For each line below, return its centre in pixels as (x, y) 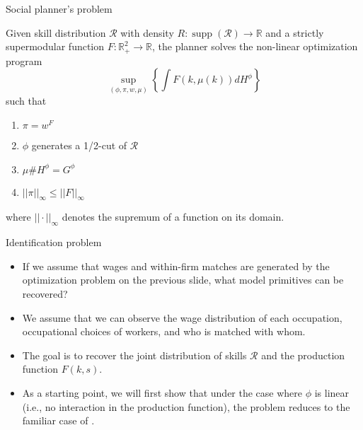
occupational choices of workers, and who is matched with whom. (164, 331)
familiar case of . (58, 420)
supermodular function (55, 46)
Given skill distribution (56, 32)
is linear (332, 392)
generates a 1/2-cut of (79, 145)
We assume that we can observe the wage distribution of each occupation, (182, 317)
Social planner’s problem (59, 8)
